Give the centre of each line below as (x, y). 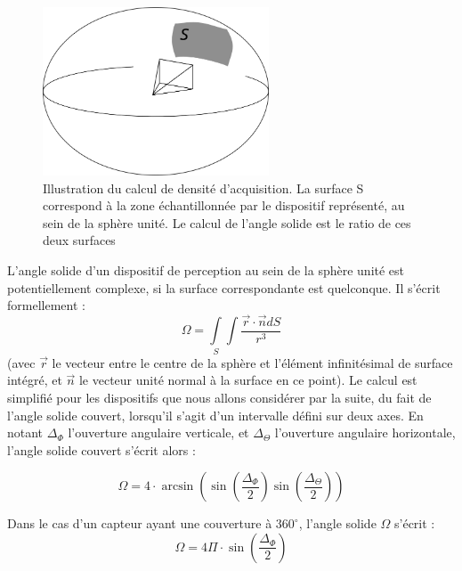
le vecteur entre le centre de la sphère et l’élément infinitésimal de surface (252, 362)
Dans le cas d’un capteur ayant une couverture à (140, 523)
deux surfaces (79, 240)
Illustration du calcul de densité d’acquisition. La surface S (203, 188)
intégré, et (35, 380)
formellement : (46, 305)
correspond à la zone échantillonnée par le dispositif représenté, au (224, 205)
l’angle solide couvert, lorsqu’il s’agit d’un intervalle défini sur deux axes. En (215, 415)
